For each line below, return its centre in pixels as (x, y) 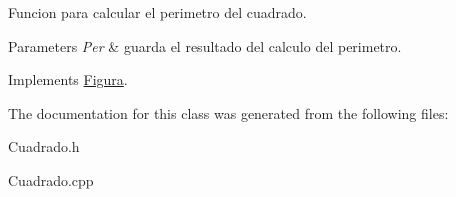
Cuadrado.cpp (51, 179)
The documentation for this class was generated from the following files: (228, 112)
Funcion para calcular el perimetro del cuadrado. (157, 12)
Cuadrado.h (44, 146)
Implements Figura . (68, 79)
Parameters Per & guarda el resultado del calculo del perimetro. (205, 45)
